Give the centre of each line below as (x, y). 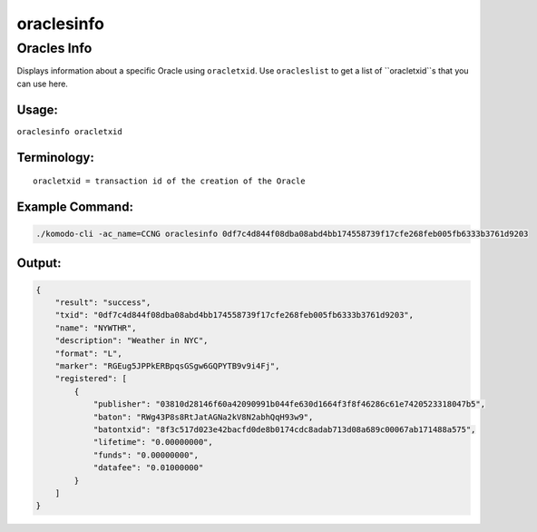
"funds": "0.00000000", (146, 455)
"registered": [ (91, 379)
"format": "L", (88, 353)
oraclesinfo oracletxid (69, 131)
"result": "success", (103, 303)
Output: (39, 263)
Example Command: (75, 207)
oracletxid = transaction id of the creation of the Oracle (169, 181)
